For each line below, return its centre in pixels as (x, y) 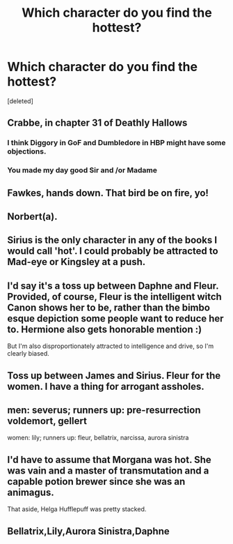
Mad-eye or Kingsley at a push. (77, 262)
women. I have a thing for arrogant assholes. (106, 386)
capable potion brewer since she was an (96, 482)
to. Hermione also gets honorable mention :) (105, 329)
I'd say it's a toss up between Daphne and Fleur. (113, 286)
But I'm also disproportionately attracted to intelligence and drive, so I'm (111, 346)
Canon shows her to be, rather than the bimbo (109, 307)
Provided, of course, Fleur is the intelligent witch (115, 297)
